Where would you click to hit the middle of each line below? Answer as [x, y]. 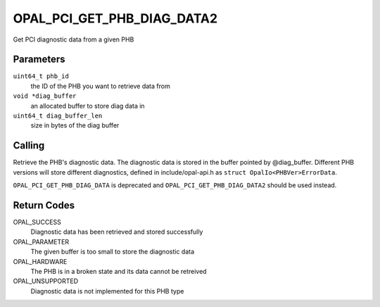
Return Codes [44, 205]
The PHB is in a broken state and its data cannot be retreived [119, 271]
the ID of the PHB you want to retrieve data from [100, 86]
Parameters [39, 59]
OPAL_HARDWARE [40, 261]
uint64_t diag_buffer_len [58, 116]
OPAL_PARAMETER [41, 242]
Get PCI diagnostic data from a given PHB [74, 39]
